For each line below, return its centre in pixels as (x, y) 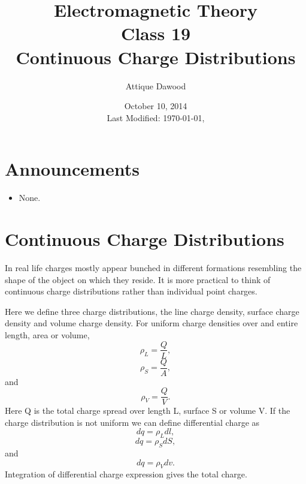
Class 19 (156, 33)
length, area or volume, (47, 334)
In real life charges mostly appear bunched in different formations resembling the (153, 267)
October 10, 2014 (156, 106)
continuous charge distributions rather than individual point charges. (131, 291)
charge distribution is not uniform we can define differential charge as (132, 422)
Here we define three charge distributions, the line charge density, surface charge (152, 311)
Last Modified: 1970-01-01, (156, 117)
